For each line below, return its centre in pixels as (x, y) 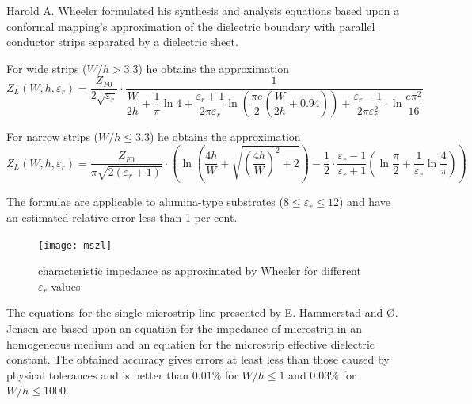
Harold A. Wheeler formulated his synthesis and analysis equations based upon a (203, 10)
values (66, 286)
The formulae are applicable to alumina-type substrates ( (145, 202)
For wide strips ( (47, 68)
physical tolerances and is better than (98, 374)
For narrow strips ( (53, 137)
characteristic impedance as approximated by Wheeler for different (200, 271)
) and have (365, 202)
